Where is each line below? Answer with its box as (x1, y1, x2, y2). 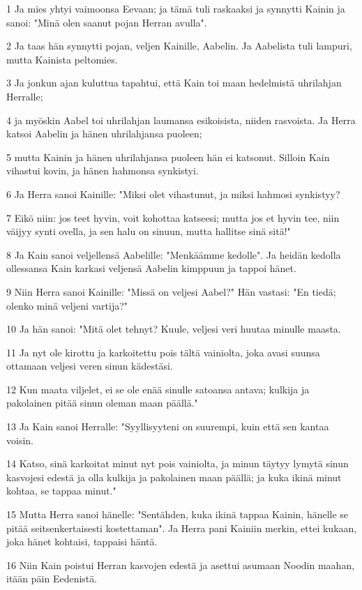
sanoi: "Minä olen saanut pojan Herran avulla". (6, 15, 207, 29)
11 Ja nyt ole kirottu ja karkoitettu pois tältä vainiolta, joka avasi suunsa (6, 345, 320, 359)
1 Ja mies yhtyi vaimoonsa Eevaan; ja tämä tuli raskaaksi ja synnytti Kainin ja (6, 1, 345, 15)
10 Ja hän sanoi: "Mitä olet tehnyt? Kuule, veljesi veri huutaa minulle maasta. (6, 322, 341, 336)
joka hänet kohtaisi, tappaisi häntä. (6, 534, 158, 549)
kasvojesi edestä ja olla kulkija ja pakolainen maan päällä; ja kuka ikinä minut (6, 469, 342, 484)
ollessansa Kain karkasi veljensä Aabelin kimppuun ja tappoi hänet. (6, 261, 296, 275)
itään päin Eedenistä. (6, 571, 98, 586)
